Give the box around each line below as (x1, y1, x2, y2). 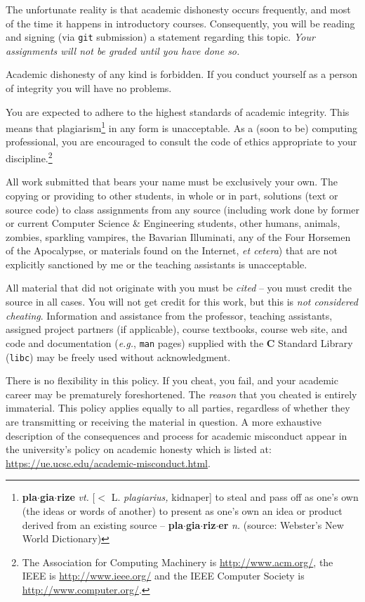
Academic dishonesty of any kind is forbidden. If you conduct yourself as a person (6, 67, 358, 81)
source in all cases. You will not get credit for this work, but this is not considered (6, 294, 358, 309)
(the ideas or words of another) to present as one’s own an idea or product (22, 503, 343, 518)
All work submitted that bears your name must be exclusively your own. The (6, 174, 338, 189)
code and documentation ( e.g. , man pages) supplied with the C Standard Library (6, 335, 353, 350)
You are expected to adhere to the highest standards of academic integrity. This (6, 104, 350, 119)
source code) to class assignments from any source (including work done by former (6, 202, 359, 216)
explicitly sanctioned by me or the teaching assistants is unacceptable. (6, 256, 307, 271)
